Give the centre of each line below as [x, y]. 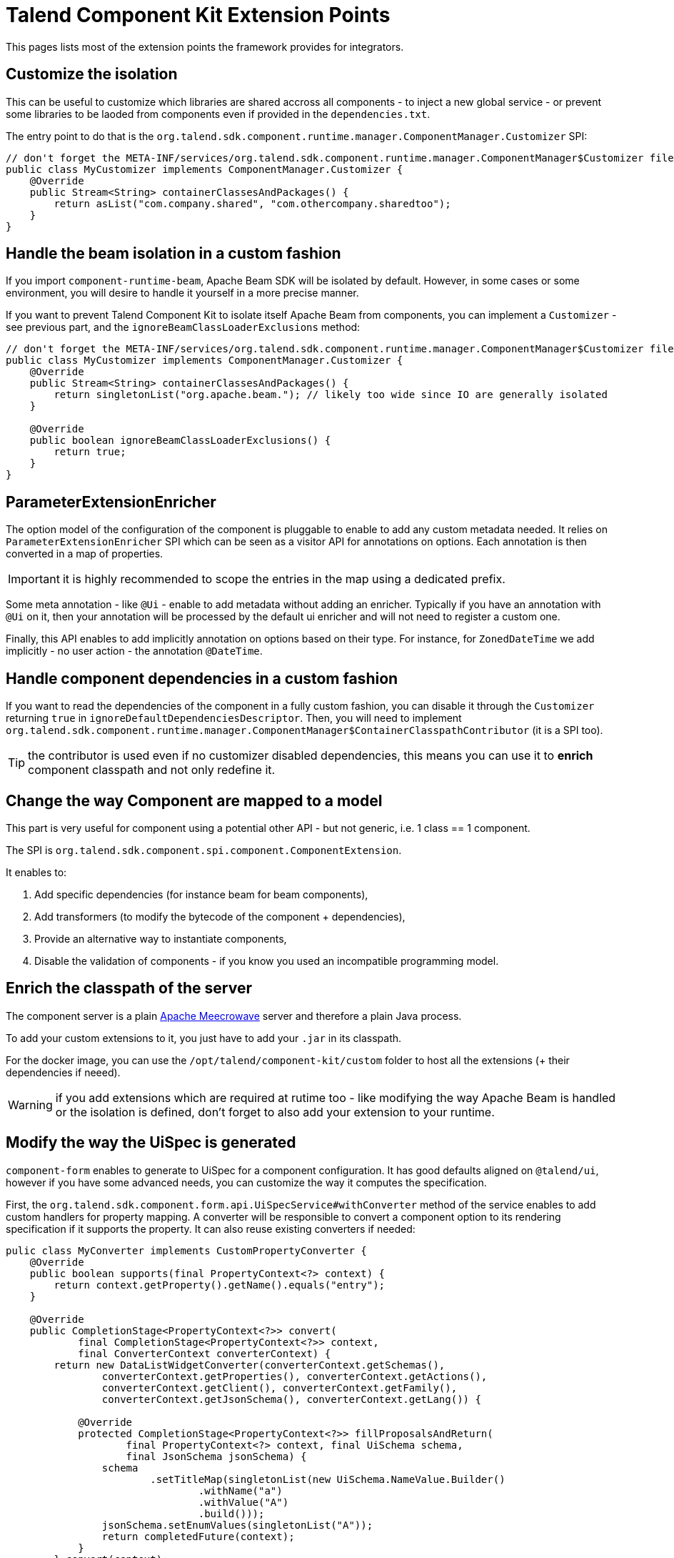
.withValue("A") [243, 1502]
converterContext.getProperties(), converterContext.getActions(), [295, 1376]
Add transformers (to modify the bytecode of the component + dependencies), [220, 916]
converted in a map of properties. [85, 554]
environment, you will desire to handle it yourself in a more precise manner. [182, 293]
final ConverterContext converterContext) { [205, 1353]
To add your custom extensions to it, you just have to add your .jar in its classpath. [204, 1038]
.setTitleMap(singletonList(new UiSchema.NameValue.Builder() [328, 1479]
